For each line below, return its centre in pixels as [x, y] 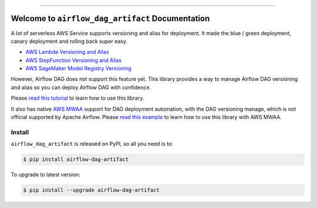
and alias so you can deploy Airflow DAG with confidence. [81, 87]
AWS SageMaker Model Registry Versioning [78, 69]
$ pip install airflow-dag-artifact [76, 159]
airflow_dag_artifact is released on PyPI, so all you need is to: [92, 144]
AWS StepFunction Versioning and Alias [74, 60]
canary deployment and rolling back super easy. [69, 41]
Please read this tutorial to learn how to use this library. [77, 98]
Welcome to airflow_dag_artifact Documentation [110, 18]
